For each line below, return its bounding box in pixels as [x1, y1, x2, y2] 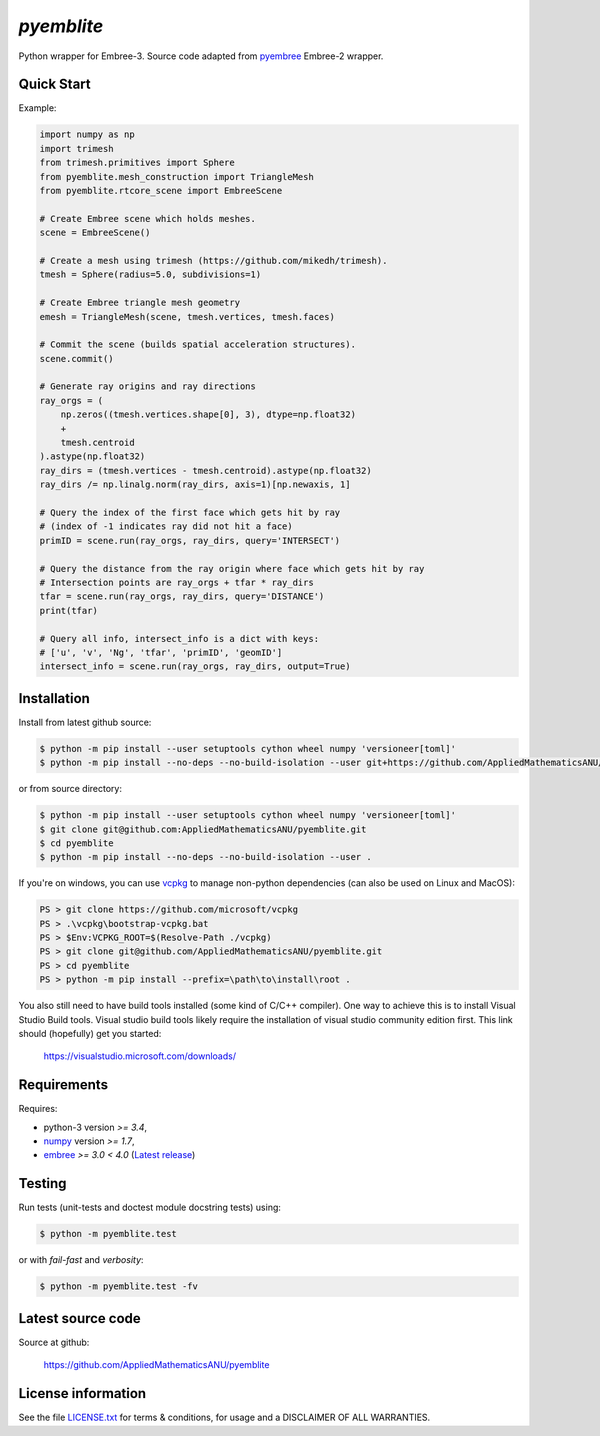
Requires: [18, 1103, 58, 1115]
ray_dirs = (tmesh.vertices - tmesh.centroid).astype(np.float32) [39, 465, 372, 476]
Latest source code [18, 1310, 142, 1327]
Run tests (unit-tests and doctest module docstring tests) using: [18, 1201, 282, 1214]
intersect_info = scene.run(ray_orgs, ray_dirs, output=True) [39, 661, 351, 672]
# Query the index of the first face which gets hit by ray [39, 506, 341, 518]
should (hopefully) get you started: [18, 1027, 162, 1039]
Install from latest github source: [18, 716, 152, 728]
